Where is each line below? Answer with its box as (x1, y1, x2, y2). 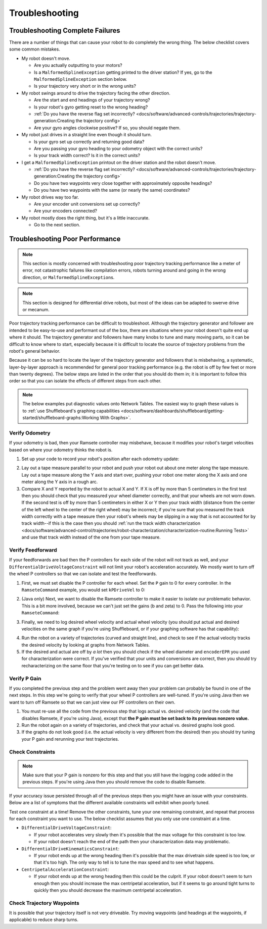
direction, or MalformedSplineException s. (22, 274, 115, 280)
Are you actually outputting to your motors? (34, 62, 123, 68)
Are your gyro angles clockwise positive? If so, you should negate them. (34, 124, 180, 131)
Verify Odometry (9, 429, 50, 436)
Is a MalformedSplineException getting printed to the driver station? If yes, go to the (34, 69, 213, 75)
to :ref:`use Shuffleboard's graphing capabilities (22, 408, 120, 414)
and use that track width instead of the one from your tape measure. (21, 534, 161, 540)
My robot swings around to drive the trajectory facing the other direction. (21, 90, 171, 96)
